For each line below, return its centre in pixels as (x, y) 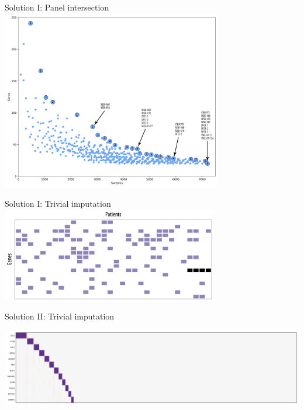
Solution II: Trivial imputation (60, 316)
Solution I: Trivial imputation (58, 204)
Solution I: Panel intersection (57, 7)
